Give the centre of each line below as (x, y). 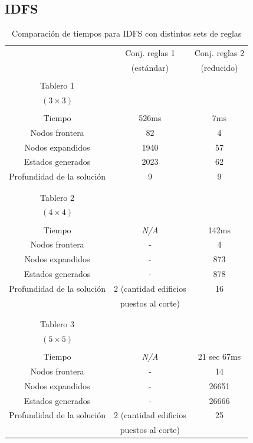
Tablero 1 (57, 85)
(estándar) (150, 67)
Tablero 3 (57, 324)
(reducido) (219, 67)
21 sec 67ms (219, 356)
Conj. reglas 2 (219, 53)
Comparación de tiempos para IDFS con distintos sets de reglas (126, 33)
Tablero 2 (57, 197)
